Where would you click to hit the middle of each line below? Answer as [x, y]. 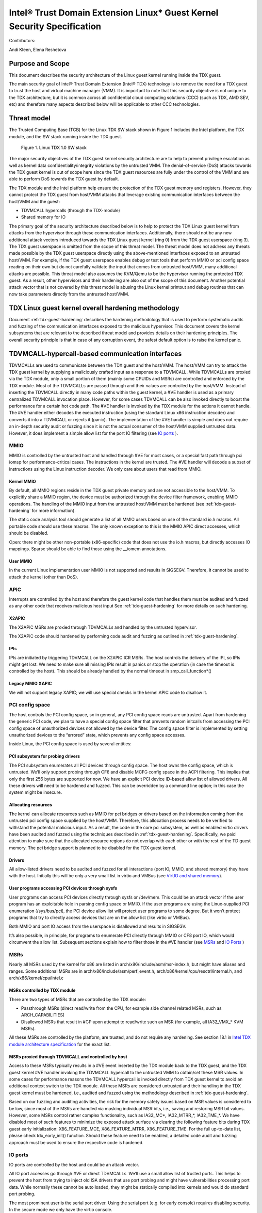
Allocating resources [31, 805]
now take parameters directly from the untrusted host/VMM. [69, 294]
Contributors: [22, 41]
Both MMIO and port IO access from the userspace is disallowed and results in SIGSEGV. [98, 926]
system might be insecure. [35, 792]
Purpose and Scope [39, 63]
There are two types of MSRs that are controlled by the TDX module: [77, 999]
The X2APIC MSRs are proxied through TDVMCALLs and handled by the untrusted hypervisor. [103, 627]
